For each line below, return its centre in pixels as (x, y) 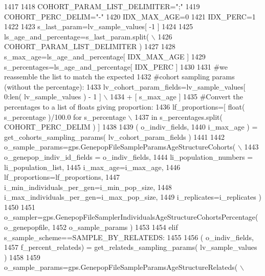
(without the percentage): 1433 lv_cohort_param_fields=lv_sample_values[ (125, 86)
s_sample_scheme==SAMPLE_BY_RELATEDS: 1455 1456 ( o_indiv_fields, (129, 237)
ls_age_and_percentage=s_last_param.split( (77, 36)
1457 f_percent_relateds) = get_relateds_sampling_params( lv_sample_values (131, 247)
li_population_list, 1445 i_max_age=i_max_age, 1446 (92, 167)
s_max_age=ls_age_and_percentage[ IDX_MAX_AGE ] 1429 (105, 56)
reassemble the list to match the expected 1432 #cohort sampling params (119, 77)
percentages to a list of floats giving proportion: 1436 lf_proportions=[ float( (125, 106)
